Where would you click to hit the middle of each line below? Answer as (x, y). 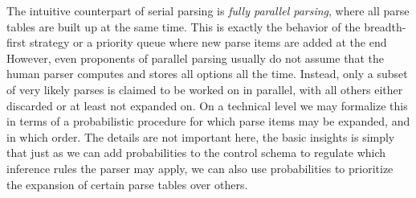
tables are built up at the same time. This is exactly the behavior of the (184, 26)
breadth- (385, 26)
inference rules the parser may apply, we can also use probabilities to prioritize (200, 168)
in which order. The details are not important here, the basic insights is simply (201, 136)
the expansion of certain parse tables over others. (127, 184)
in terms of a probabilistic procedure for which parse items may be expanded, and (208, 121)
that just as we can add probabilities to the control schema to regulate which (196, 153)
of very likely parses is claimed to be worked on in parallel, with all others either (205, 89)
